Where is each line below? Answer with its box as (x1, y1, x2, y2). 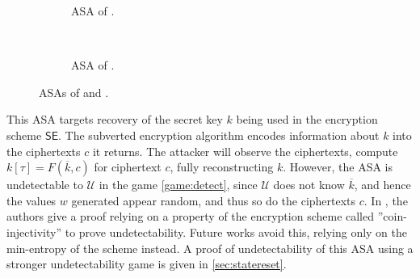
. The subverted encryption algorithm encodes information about (58, 126, 380, 143)
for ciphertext (94, 158, 162, 175)
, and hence (354, 176, 411, 193)
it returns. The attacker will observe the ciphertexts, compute (92, 142, 398, 159)
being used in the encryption (236, 111, 378, 128)
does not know (273, 176, 345, 193)
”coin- (377, 208, 407, 225)
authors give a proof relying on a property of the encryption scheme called (6, 208, 375, 225)
